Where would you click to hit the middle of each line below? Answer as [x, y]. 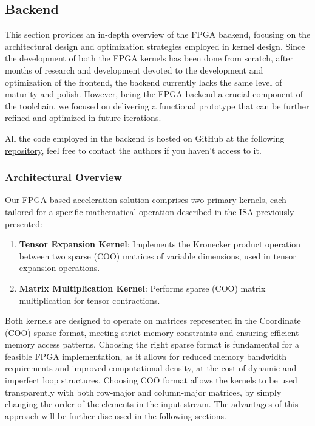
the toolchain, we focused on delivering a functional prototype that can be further [157, 105]
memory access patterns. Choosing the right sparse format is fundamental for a [152, 344]
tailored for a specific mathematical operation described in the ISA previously [150, 211]
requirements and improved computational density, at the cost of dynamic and [151, 368]
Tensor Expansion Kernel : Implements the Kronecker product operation [160, 244]
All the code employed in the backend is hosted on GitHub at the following [145, 138]
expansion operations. [59, 268]
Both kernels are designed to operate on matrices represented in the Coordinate [153, 321]
